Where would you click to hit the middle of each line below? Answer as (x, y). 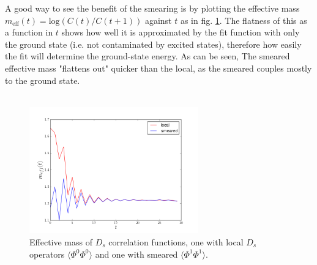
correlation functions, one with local (176, 242)
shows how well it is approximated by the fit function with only (181, 32)
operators (47, 254)
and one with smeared (136, 254)
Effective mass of (61, 242)
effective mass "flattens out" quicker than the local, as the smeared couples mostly (158, 68)
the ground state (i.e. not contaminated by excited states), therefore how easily (153, 44)
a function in (29, 32)
